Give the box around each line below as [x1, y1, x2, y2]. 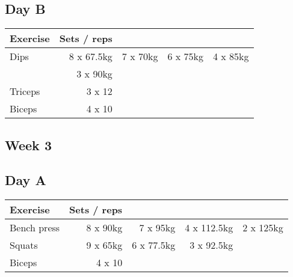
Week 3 [5, 135, 52, 154]
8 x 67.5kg [69, 49, 113, 64]
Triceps [10, 84, 40, 99]
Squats [10, 238, 38, 252]
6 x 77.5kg [132, 238, 176, 252]
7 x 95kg [139, 221, 176, 235]
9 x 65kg [86, 238, 123, 252]
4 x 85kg [212, 49, 249, 64]
